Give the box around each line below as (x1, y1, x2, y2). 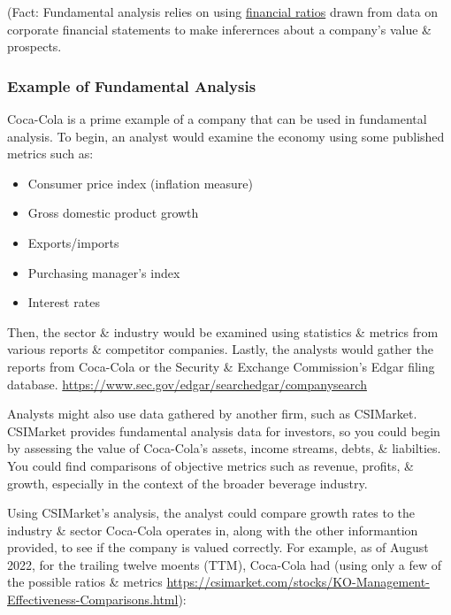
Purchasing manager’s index (27, 263, 180, 281)
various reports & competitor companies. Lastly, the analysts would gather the (7, 340, 433, 358)
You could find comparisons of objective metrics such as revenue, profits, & (7, 456, 414, 474)
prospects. (7, 37, 62, 56)
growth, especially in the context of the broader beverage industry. (7, 473, 368, 492)
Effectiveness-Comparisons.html (7, 590, 179, 609)
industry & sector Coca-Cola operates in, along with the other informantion (7, 520, 418, 539)
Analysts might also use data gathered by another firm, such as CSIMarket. (7, 404, 417, 423)
